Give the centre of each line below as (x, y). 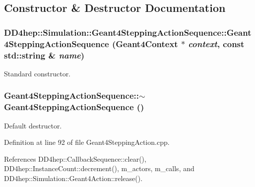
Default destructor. (33, 125)
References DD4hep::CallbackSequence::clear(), (75, 158)
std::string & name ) (44, 55)
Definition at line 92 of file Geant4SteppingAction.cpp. (87, 142)
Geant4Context (147, 43)
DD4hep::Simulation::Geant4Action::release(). (73, 178)
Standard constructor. (37, 73)
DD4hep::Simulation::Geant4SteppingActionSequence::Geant (128, 32)
